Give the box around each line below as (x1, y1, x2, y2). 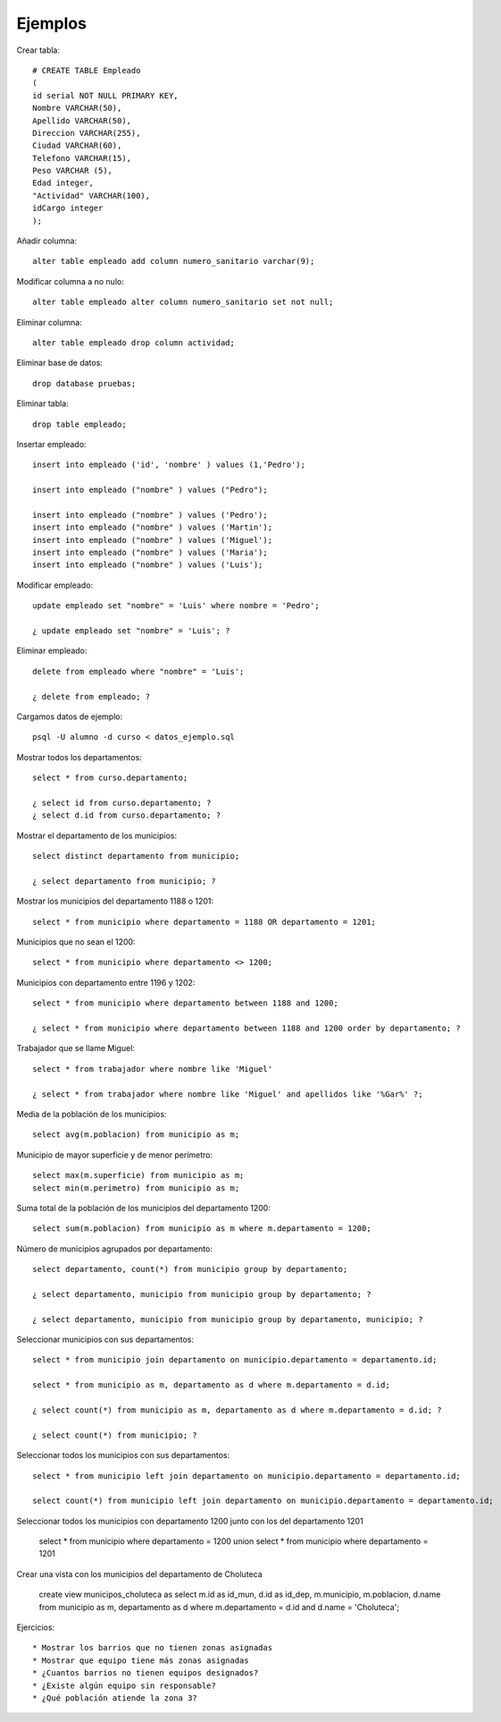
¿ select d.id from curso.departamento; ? (32, 810, 221, 820)
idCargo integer (32, 203, 104, 214)
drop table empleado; (32, 419, 127, 429)
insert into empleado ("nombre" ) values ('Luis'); (32, 560, 263, 570)
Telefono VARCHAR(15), (32, 153, 132, 163)
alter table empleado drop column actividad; (32, 337, 236, 348)
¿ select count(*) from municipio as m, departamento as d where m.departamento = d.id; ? (32, 1404, 442, 1415)
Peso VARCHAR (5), (32, 165, 113, 176)
